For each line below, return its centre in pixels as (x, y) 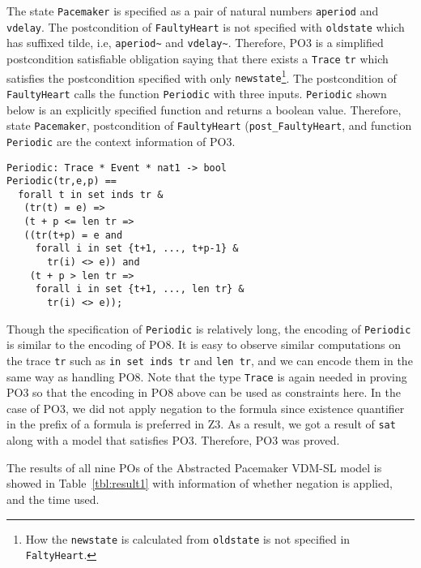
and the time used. (53, 499)
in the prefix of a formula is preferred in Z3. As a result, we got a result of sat (201, 424)
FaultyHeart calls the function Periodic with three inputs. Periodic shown (197, 93)
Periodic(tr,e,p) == (62, 181)
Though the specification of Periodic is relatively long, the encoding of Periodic (209, 328)
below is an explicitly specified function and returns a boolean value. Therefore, (204, 109)
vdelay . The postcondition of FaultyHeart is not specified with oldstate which (206, 26)
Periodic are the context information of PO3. (121, 141)
